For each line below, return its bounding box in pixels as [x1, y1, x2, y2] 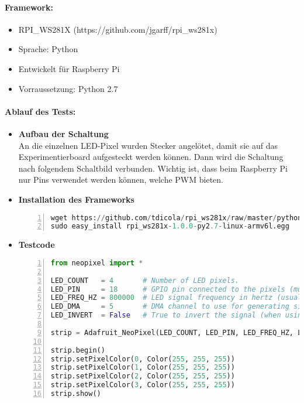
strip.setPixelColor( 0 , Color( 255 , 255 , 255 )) [50, 354, 235, 363]
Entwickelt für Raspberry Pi [18, 62, 120, 74]
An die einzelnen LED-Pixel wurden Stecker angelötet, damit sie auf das [18, 139, 278, 151]
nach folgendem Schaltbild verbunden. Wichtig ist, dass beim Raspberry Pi [18, 162, 288, 174]
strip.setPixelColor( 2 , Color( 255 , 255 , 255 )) [50, 372, 235, 381]
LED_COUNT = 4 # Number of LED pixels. [50, 276, 239, 285]
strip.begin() [50, 346, 105, 354]
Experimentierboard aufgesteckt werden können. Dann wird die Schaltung [18, 151, 284, 163]
